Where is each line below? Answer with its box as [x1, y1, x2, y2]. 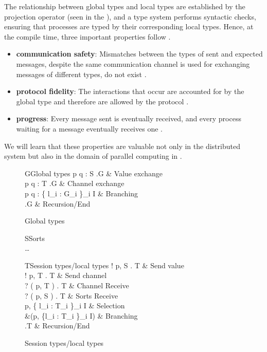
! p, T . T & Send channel [25, 270, 107, 281]
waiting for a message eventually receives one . [16, 123, 163, 134]
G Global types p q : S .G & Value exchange [25, 168, 163, 178]
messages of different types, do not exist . [16, 68, 147, 79]
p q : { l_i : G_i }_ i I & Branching [25, 188, 138, 198]
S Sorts [25, 232, 45, 243]
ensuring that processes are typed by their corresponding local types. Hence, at [4, 21, 254, 32]
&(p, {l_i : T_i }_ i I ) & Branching [25, 310, 138, 321]
